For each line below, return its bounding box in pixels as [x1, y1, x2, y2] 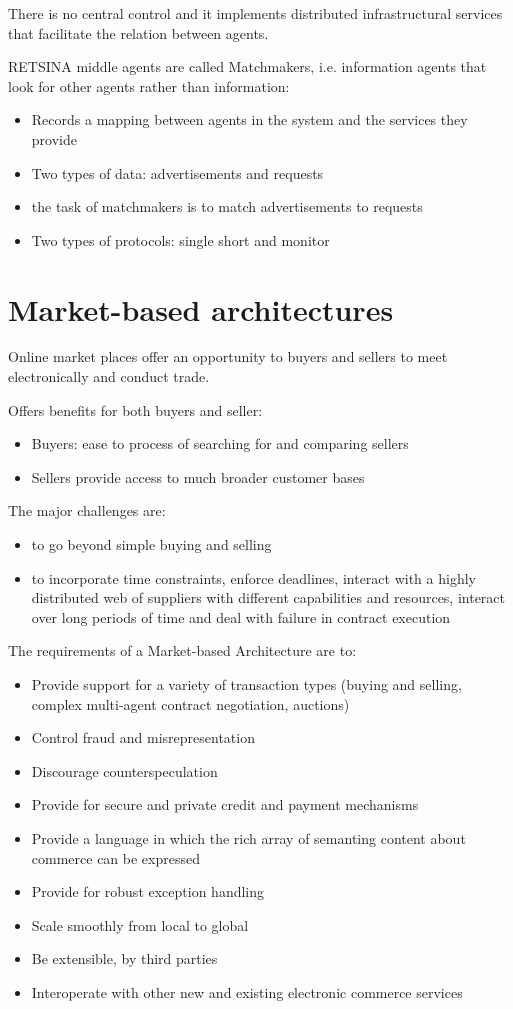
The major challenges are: [8, 500, 166, 521]
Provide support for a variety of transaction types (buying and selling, [31, 674, 462, 694]
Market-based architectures [8, 288, 394, 329]
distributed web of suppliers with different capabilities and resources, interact [31, 587, 506, 608]
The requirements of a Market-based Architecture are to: [8, 640, 357, 661]
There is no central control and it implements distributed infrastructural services [8, 3, 503, 23]
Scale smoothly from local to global [31, 914, 249, 935]
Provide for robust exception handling [31, 881, 265, 902]
